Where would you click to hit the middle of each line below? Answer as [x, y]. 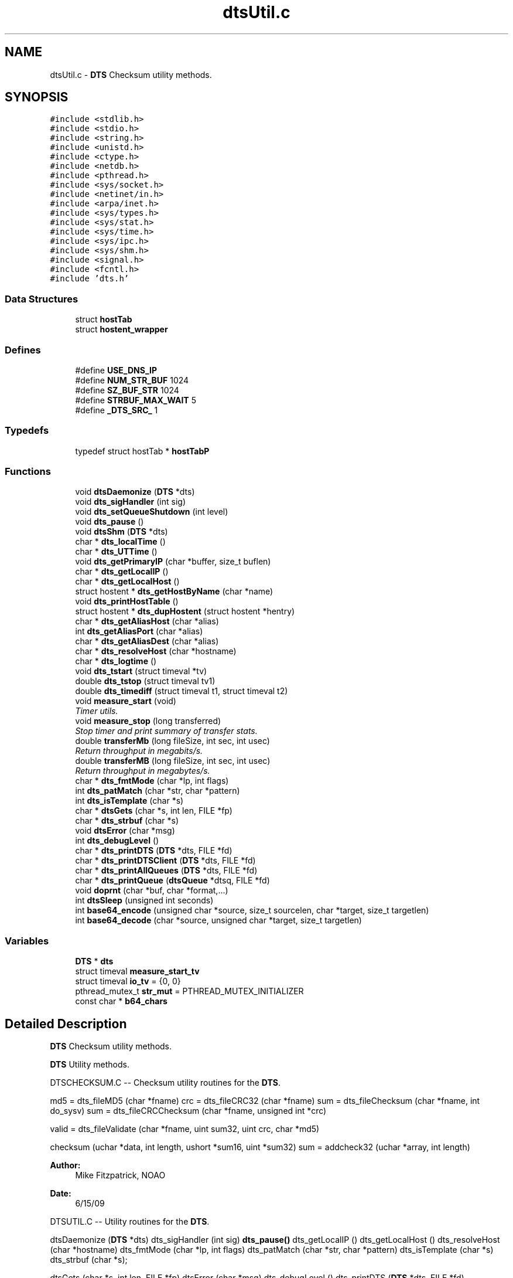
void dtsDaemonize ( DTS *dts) [135, 492]
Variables [27, 941]
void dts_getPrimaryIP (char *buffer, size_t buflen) [173, 562]
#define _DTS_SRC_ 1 [117, 410]
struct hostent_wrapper [122, 329]
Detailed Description [66, 1024]
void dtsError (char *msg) [125, 831]
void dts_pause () [110, 522]
